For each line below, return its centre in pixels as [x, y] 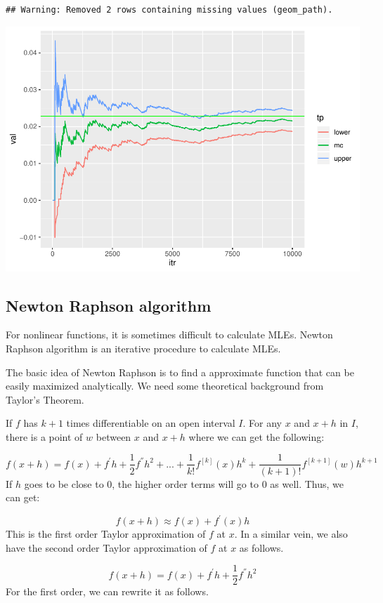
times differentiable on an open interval [151, 423]
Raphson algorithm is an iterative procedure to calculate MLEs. [143, 348]
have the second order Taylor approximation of [106, 547]
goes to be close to [64, 483]
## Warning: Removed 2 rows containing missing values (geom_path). [169, 10]
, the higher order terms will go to [185, 483]
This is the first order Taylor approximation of [106, 534]
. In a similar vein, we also [291, 534]
